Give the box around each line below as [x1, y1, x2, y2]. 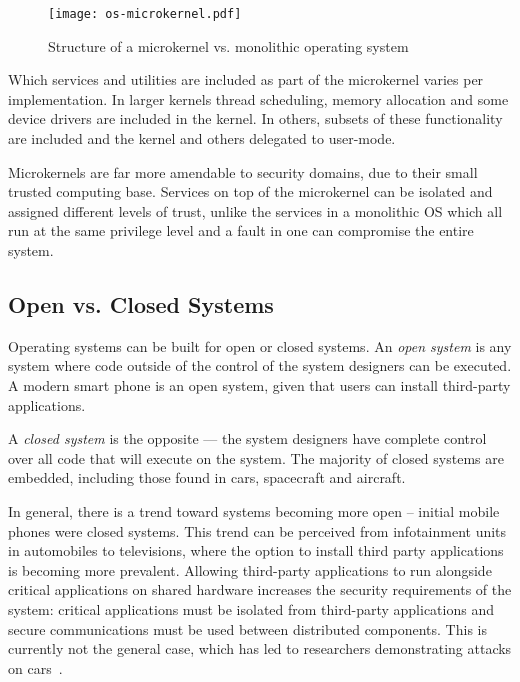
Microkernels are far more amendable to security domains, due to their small [8, 161, 478, 182]
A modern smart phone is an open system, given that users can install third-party [8, 374, 511, 395]
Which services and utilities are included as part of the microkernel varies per [8, 69, 484, 90]
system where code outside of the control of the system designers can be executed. [8, 355, 512, 376]
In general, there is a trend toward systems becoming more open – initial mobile [8, 500, 500, 521]
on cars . [8, 657, 63, 678]
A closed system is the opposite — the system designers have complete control [8, 428, 487, 449]
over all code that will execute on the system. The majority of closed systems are [8, 447, 504, 468]
